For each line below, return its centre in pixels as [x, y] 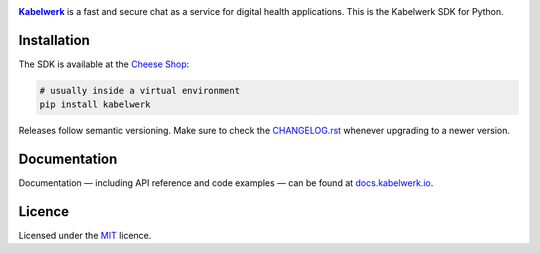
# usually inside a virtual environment [139, 90]
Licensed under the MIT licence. [85, 236]
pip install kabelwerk [95, 104]
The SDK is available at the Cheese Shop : [104, 64]
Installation [54, 40]
